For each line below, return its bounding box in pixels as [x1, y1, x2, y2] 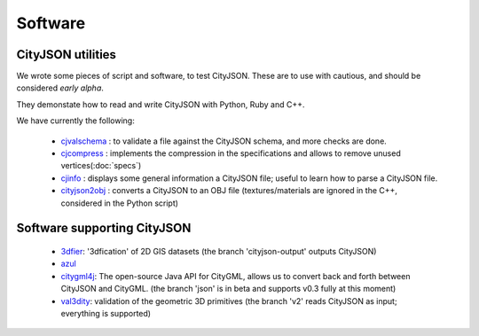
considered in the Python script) [60, 198, 179, 208]
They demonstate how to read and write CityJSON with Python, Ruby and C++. [16, 98, 305, 110]
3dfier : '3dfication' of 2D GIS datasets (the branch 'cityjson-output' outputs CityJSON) [60, 246, 377, 256]
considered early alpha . [16, 82, 104, 93]
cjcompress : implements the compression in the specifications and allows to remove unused [60, 148, 401, 159]
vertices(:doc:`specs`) [60, 160, 142, 171]
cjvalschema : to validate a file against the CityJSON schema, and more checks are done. [60, 136, 388, 146]
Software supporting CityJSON [16, 221, 192, 236]
